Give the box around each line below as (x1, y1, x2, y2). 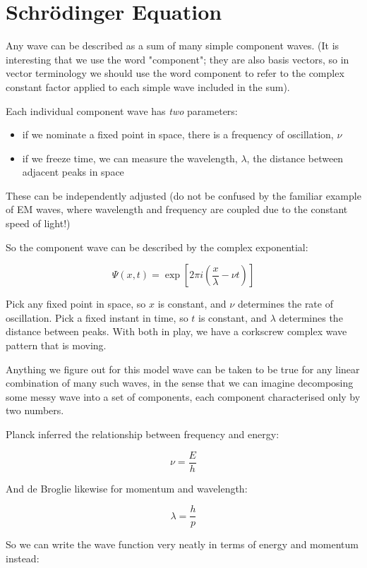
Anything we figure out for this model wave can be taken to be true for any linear (6, 361, 360, 376)
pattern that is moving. (6, 338, 107, 353)
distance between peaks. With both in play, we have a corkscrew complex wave (6, 324, 347, 339)
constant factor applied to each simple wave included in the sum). (6, 79, 290, 94)
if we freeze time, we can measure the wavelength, (22, 150, 238, 165)
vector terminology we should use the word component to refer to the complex (6, 66, 344, 80)
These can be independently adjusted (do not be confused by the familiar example (6, 188, 361, 203)
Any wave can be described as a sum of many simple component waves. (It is (6, 38, 339, 53)
